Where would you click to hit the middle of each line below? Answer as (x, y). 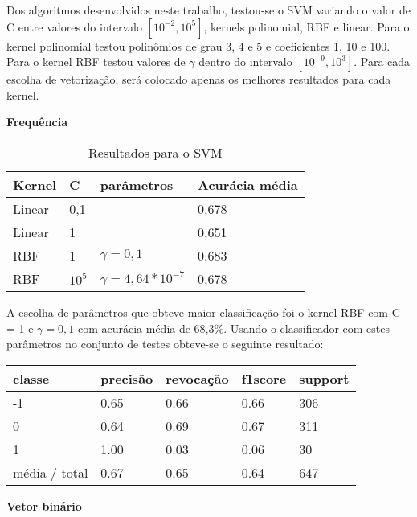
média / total (51, 472)
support (324, 378)
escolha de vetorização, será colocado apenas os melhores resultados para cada (199, 79)
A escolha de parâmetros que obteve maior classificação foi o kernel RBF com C (203, 312)
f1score (264, 378)
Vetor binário (44, 505)
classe (31, 378)
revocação (197, 378)
